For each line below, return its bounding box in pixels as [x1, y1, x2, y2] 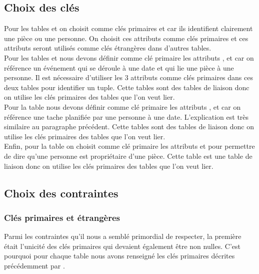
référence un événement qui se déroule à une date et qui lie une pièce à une [4, 62, 234, 73]
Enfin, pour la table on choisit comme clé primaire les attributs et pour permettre [4, 141, 255, 151]
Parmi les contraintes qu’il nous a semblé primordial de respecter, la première [4, 231, 241, 241]
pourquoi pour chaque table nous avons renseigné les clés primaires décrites [4, 250, 235, 261]
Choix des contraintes [4, 185, 118, 200]
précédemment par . [4, 260, 65, 270]
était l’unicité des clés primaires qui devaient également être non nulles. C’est [4, 240, 240, 251]
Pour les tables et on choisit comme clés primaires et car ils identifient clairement [4, 23, 253, 34]
